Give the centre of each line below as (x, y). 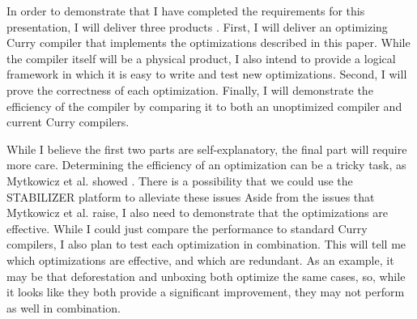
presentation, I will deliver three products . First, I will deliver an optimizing (197, 26)
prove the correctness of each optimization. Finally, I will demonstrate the (190, 89)
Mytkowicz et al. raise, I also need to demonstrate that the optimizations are (197, 213)
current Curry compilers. (68, 122)
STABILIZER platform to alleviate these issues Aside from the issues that (191, 196)
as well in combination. (64, 307)
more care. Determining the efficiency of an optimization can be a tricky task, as (206, 165)
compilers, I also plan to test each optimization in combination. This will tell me (206, 244)
